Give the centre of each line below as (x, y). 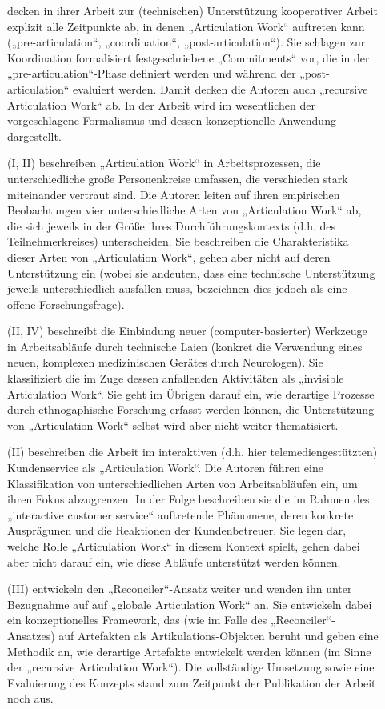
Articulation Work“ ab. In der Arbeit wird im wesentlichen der (161, 104)
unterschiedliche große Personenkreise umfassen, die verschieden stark (178, 178)
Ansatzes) (31, 635)
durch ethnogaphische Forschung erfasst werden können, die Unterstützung (191, 409)
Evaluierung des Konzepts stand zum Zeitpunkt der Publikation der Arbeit (192, 682)
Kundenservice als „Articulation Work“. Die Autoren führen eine (165, 468)
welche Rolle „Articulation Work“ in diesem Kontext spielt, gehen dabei (184, 546)
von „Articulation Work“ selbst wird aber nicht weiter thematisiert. (173, 425)
